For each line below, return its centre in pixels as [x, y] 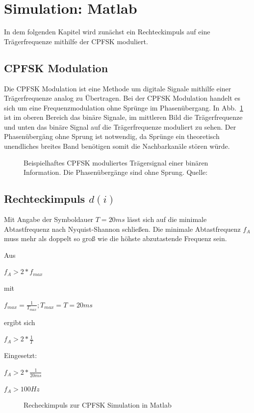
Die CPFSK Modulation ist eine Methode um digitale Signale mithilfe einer [118, 88]
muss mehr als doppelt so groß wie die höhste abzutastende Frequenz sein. [115, 238]
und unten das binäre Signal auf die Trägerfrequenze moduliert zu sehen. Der [120, 126]
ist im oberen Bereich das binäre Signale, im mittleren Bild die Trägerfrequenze [123, 117]
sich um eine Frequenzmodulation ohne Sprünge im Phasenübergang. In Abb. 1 [124, 107]
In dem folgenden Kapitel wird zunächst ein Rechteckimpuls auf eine [107, 32]
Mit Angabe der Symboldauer [49, 219]
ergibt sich [20, 322]
